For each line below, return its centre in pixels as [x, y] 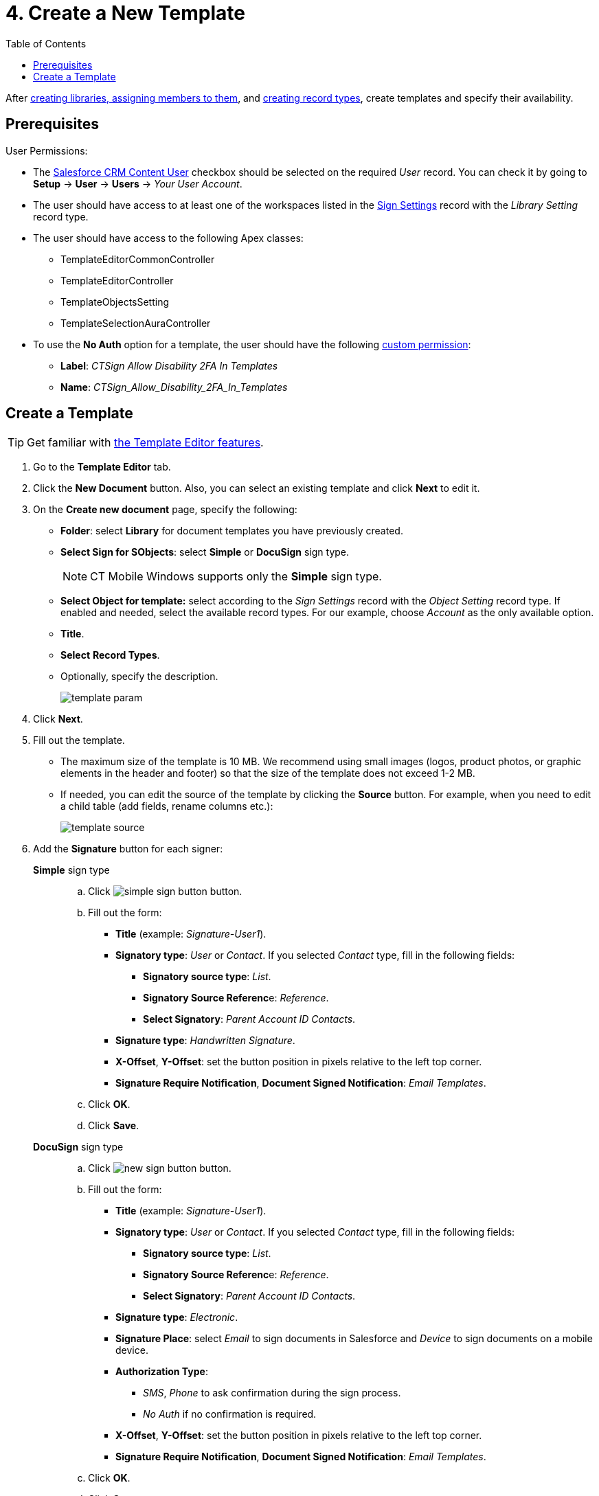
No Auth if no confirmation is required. [230, 1414]
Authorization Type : [162, 1372]
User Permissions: [47, 150]
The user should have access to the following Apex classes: [168, 238]
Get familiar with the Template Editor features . [145, 443]
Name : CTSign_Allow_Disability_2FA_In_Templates [174, 387]
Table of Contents [46, 43]
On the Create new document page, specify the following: [165, 510]
